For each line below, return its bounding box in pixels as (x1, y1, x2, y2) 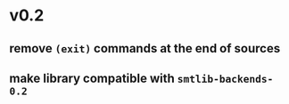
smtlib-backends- (177, 72, 274, 85)
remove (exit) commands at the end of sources (9, 41, 281, 56)
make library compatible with (9, 70, 176, 85)
